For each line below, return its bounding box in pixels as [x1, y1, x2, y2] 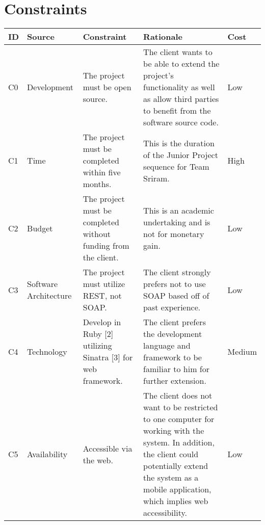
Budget [27, 222, 53, 234]
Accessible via [83, 442, 132, 454]
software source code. [143, 116, 219, 128]
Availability [27, 448, 68, 460]
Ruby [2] [83, 328, 114, 340]
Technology [27, 345, 67, 357]
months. [83, 178, 112, 190]
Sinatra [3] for [83, 351, 133, 363]
